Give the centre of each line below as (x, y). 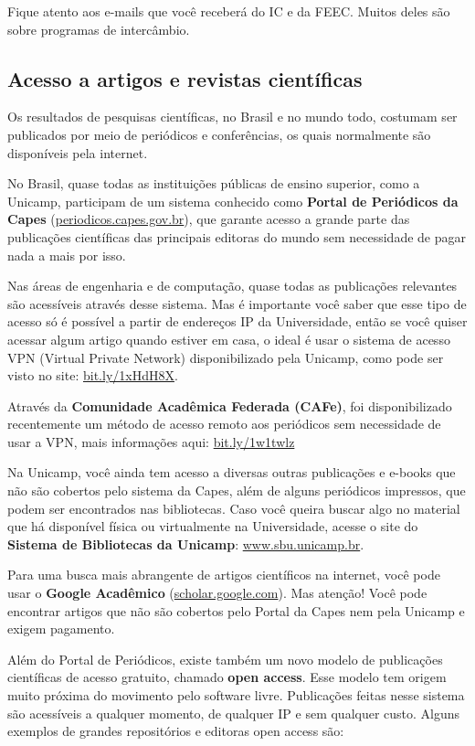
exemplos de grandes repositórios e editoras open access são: (176, 731)
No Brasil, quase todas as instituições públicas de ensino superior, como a (214, 183)
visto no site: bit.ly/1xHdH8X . (93, 375)
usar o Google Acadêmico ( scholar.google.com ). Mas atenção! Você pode (217, 593)
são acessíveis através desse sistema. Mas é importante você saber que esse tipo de (237, 303)
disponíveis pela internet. (78, 152)
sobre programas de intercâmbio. (99, 29)
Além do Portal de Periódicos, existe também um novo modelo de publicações (225, 659)
